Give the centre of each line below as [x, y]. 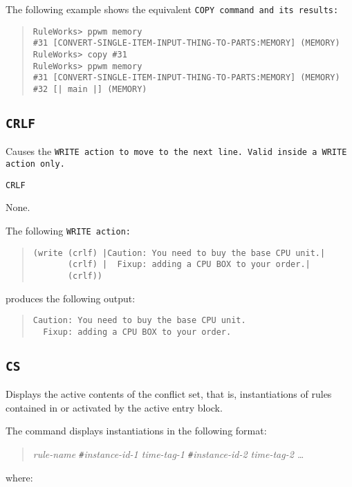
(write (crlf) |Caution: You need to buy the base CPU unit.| [179, 253]
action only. [35, 164]
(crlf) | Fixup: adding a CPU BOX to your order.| [189, 265]
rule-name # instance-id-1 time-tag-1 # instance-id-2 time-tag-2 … [168, 454]
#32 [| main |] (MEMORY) [90, 89]
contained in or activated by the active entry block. [114, 407]
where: [19, 477]
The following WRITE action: [68, 230]
